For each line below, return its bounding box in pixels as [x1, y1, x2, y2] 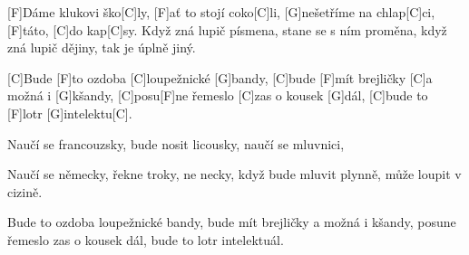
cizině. [7, 182, 43, 201]
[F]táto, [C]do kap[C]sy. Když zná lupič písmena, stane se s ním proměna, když [7, 20, 447, 39]
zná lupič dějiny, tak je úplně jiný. [7, 38, 196, 57]
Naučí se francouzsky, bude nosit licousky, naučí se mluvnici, [7, 134, 345, 153]
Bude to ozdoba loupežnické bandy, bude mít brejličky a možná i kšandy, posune [7, 212, 456, 231]
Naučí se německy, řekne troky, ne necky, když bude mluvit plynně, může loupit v [7, 165, 462, 184]
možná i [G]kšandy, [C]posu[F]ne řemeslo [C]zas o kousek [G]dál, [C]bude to [7, 86, 428, 105]
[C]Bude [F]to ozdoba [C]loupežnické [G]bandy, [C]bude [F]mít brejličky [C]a [7, 68, 433, 87]
